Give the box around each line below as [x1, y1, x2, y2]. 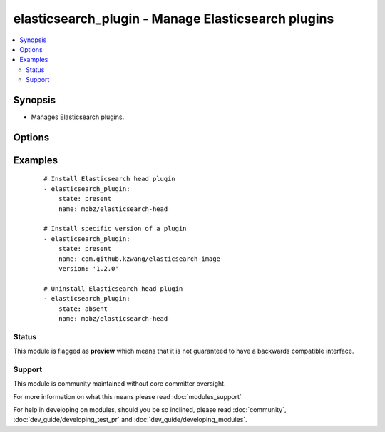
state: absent [58, 304, 108, 313]
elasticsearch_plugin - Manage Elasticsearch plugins [13, 11, 334, 26]
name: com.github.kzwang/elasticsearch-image [58, 254, 221, 263]
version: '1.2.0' [58, 264, 119, 272]
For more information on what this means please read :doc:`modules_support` [13, 392, 242, 401]
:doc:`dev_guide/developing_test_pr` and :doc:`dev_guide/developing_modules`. [13, 416, 247, 424]
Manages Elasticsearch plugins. [31, 113, 125, 121]
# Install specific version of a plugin [43, 225, 187, 233]
